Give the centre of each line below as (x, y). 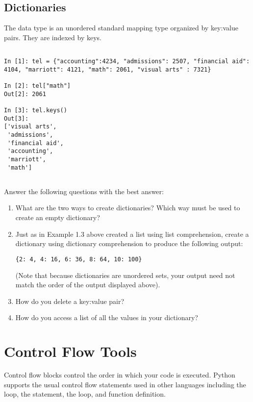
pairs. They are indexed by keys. (53, 37)
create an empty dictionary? (58, 217)
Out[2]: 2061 (25, 94)
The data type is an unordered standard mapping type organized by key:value (121, 28)
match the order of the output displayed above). (88, 285)
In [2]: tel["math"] (38, 86)
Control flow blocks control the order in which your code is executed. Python (120, 375)
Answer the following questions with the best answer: (84, 191)
